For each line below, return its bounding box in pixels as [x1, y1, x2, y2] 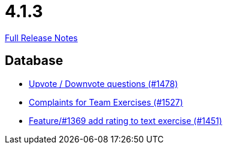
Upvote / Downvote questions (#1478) [29, 78, 178, 89]
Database [5, 53, 63, 69]
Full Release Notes [5, 32, 78, 43]
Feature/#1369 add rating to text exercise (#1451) [29, 115, 222, 126]
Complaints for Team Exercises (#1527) [29, 97, 183, 107]
